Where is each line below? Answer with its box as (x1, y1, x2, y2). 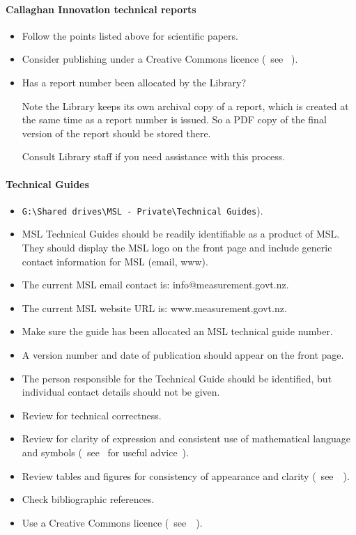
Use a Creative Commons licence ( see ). (22, 515, 203, 529)
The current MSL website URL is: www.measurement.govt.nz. (22, 300, 287, 315)
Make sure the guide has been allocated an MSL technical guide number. (22, 324, 333, 339)
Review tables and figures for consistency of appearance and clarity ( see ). (22, 468, 350, 483)
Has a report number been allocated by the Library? (22, 75, 247, 89)
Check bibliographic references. (22, 492, 155, 506)
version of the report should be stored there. (22, 125, 211, 140)
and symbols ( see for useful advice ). (22, 444, 189, 459)
